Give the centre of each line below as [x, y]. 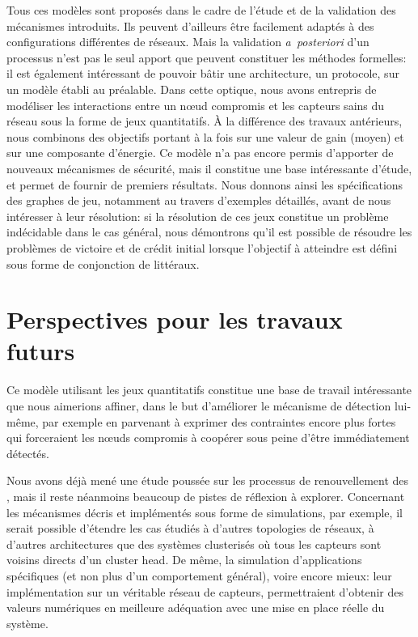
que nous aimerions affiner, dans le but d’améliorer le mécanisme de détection [199, 406]
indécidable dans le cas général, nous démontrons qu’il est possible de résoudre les [209, 232]
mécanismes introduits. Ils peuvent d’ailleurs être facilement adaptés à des [190, 25]
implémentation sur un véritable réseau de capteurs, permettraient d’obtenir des [205, 591]
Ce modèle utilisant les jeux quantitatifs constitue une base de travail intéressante [209, 390]
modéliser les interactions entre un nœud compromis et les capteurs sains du [196, 105]
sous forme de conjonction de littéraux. [103, 263]
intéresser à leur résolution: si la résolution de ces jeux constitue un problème [198, 216]
